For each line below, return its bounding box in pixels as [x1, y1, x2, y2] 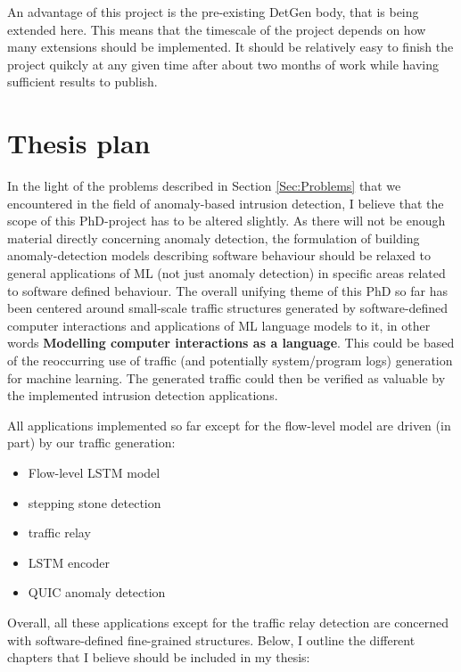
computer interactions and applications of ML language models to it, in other [7, 316, 431, 334]
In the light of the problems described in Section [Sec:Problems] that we [7, 176, 401, 195]
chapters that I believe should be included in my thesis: [7, 648, 310, 667]
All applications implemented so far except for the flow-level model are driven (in [7, 415, 451, 434]
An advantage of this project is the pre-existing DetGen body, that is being [7, 3, 419, 20]
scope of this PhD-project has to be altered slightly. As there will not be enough [7, 211, 446, 230]
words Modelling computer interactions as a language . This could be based [7, 333, 455, 352]
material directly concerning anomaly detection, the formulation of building [7, 228, 420, 247]
